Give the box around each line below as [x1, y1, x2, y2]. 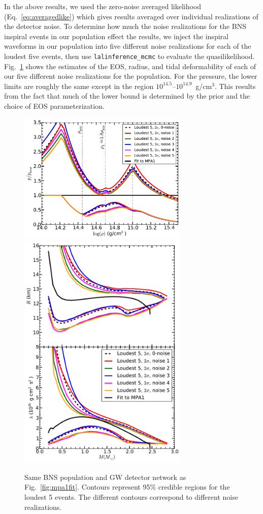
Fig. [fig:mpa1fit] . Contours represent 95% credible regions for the [24, 481, 230, 492]
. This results [214, 80, 256, 91]
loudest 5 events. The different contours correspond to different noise [24, 491, 238, 502]
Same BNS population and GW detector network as [24, 471, 186, 482]
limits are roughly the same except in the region [4, 80, 154, 91]
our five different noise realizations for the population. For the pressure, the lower [4, 71, 257, 81]
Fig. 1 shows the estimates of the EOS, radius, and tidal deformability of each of [4, 61, 256, 71]
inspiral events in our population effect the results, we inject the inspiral [4, 31, 228, 41]
